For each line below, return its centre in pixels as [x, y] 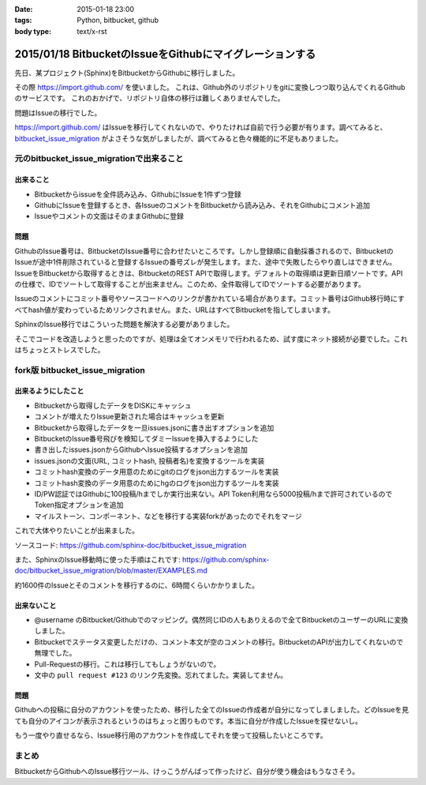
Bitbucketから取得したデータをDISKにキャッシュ [113, 405]
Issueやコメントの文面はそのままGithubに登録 [109, 216]
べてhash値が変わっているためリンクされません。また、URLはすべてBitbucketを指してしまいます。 [175, 310]
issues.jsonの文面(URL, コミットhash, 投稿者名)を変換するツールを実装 [149, 460]
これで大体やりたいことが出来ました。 [77, 531]
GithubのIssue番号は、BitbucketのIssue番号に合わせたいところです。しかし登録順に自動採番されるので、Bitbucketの [204, 251]
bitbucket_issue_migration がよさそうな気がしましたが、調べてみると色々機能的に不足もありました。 [179, 138]
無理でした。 [55, 653]
